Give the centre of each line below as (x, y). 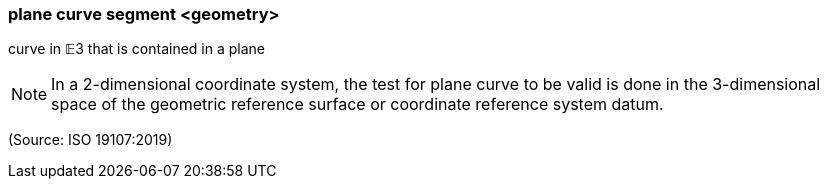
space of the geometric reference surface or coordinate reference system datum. (357, 104)
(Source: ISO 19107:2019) (90, 140)
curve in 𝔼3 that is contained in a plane (136, 49)
